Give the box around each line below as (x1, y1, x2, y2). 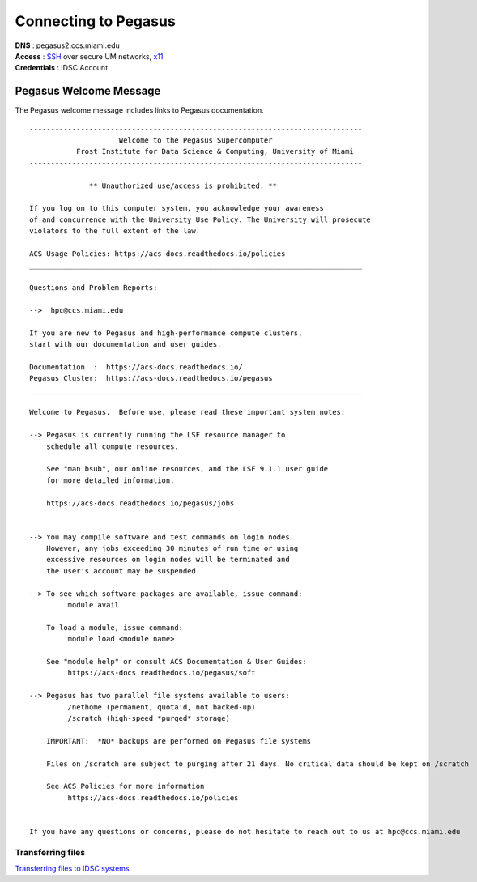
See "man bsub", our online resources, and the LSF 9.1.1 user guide (45, 464, 329, 474)
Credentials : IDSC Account (15, 63, 109, 73)
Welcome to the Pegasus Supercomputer (118, 136, 273, 145)
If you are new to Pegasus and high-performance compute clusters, (29, 328, 303, 338)
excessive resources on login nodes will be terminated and (45, 555, 291, 565)
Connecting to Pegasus (15, 12, 176, 30)
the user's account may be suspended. (45, 566, 201, 575)
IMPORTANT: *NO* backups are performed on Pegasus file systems (45, 736, 312, 745)
